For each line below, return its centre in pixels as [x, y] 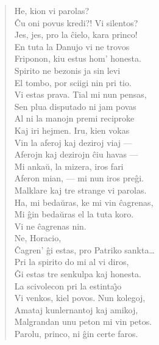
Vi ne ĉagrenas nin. [50, 226]
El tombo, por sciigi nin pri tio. [73, 82]
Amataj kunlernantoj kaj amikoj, [76, 309]
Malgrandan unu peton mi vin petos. [83, 321]
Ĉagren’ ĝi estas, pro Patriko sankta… [84, 249]
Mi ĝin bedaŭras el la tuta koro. [74, 214]
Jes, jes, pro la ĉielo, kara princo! [76, 34]
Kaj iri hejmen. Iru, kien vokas [72, 130]
